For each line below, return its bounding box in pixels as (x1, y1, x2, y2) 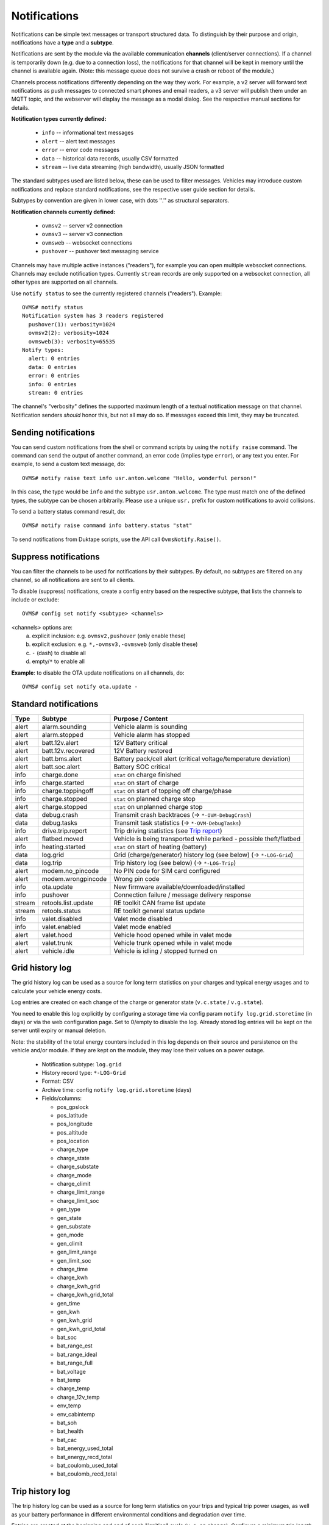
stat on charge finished (113, 770, 182, 779)
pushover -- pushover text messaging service (41, 248, 159, 255)
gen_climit (57, 1240, 83, 1247)
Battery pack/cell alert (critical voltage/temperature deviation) (113, 754, 291, 762)
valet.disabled (41, 914, 82, 923)
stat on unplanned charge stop (113, 802, 203, 811)
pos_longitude (57, 1120, 93, 1128)
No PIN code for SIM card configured (113, 866, 221, 875)
